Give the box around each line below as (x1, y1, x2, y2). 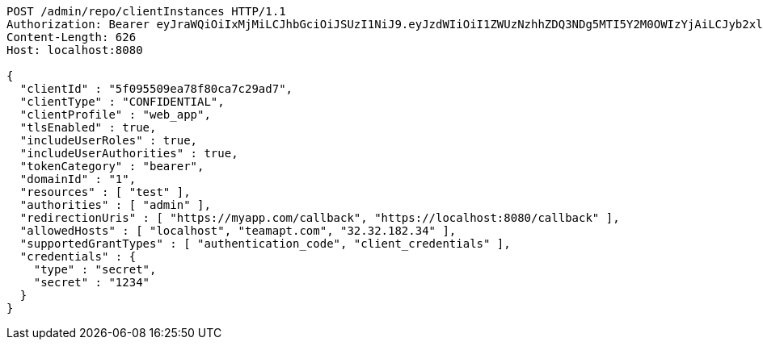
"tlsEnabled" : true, (19, 121, 157, 134)
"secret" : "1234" (33, 276, 150, 289)
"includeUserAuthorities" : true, (19, 147, 238, 160)
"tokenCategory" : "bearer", (19, 160, 204, 173)
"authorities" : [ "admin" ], (19, 198, 211, 211)
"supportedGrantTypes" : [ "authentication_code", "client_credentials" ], (19, 237, 511, 250)
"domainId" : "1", (19, 173, 137, 186)
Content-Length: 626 (6, 31, 137, 44)
